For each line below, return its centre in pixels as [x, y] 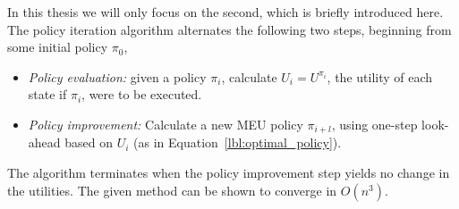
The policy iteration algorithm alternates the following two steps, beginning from [229, 29]
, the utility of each [380, 76]
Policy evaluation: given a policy [117, 76]
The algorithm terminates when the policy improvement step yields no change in [229, 173]
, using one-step [374, 124]
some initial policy [58, 47]
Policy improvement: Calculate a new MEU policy [166, 124]
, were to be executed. [142, 94]
